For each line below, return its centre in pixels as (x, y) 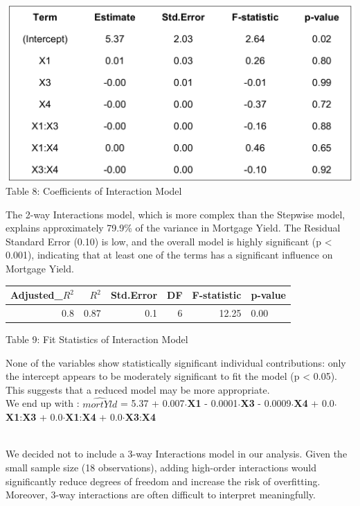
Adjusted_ (37, 295)
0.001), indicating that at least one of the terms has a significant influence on (169, 255)
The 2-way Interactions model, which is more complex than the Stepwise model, (175, 214)
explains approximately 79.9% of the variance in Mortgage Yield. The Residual (173, 228)
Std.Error (134, 295)
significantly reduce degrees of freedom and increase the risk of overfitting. (163, 481)
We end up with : (43, 403)
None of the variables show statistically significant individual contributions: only (176, 362)
